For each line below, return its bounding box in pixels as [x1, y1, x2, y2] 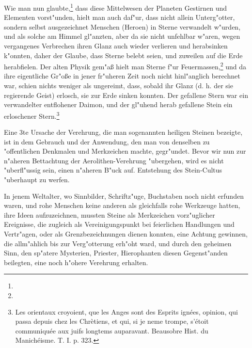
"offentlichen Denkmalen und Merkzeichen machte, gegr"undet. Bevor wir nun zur [4, 146, 246, 156]
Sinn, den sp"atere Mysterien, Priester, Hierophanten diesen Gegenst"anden [4, 248, 228, 258]
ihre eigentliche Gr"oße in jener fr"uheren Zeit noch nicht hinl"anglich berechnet [4, 71, 240, 81]
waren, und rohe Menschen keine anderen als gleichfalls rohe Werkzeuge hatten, [4, 200, 240, 210]
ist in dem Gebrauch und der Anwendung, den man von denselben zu [4, 136, 210, 146]
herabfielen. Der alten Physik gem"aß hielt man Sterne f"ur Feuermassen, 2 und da [4, 60, 246, 71]
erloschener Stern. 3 [4, 109, 60, 121]
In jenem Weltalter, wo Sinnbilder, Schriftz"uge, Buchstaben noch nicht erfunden [4, 190, 244, 201]
